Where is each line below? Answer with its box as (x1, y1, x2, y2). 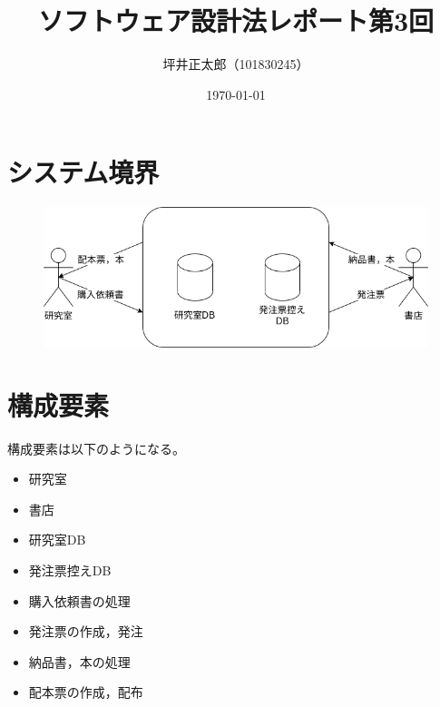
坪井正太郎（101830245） (162, 54, 309, 74)
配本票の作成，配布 (28, 682, 143, 702)
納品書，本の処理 (28, 652, 131, 671)
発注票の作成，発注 (28, 622, 143, 641)
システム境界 (7, 153, 160, 191)
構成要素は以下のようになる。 (7, 438, 185, 457)
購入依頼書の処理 (28, 591, 131, 610)
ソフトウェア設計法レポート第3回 (37, 2, 435, 39)
